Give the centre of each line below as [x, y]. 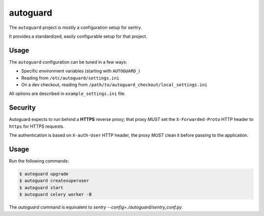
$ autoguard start [41, 188]
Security [22, 108]
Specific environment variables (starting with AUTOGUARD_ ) [81, 71]
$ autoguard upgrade [44, 174]
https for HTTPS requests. [37, 126]
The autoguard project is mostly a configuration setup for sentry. [75, 27]
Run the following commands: [39, 161]
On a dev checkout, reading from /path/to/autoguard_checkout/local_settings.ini [114, 85]
